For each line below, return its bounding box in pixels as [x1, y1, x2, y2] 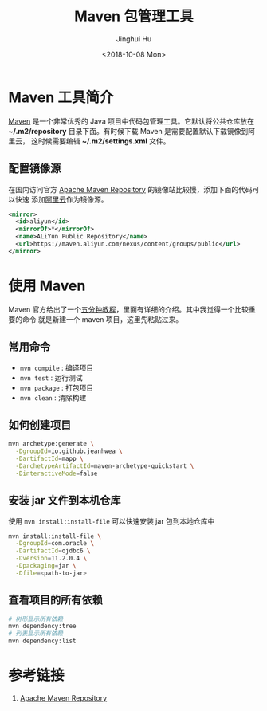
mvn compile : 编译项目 [19, 363, 94, 372]
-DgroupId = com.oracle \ [15, 540, 94, 548]
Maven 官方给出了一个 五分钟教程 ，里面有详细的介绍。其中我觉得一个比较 [8, 304, 249, 314]
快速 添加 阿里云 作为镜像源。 [14, 194, 108, 204]
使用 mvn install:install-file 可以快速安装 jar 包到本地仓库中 [8, 516, 215, 526]
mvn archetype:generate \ [8, 440, 94, 448]
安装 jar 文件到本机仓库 [8, 493, 121, 507]
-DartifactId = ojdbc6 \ [15, 547, 91, 555]
